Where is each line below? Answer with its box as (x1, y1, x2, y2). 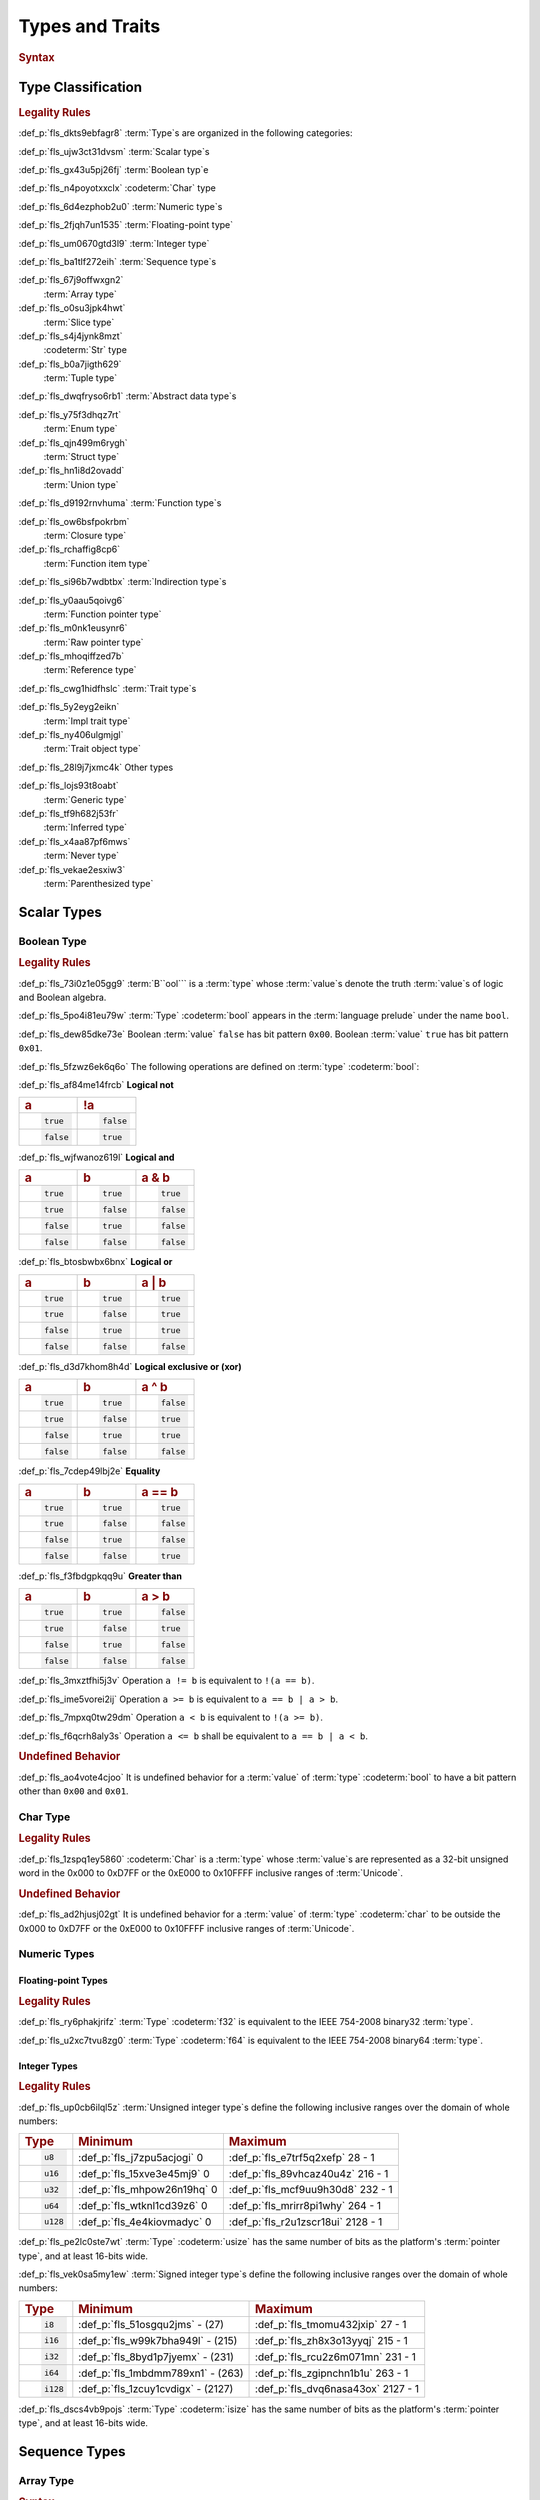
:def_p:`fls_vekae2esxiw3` (18, 863, 126, 875)
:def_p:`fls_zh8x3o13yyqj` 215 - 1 (255, 2333, 409, 2347)
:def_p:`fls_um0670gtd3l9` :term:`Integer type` (18, 237, 210, 249)
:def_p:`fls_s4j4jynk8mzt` (18, 330, 123, 342)
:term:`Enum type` (43, 423, 119, 435)
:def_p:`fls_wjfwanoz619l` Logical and (18, 1151, 175, 1163)
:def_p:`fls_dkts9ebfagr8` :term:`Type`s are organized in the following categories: (18, 127, 353, 139)
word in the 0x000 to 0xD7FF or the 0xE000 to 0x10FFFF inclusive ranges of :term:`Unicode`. (18, 1867, 404, 1879)
